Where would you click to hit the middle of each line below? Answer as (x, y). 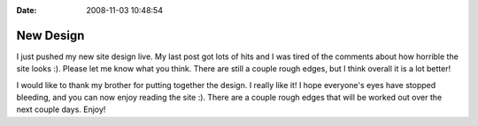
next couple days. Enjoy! (61, 109)
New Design (50, 35)
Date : (27, 10)
